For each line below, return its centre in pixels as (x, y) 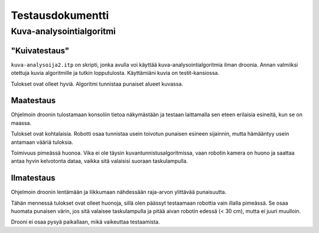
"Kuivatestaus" (40, 50)
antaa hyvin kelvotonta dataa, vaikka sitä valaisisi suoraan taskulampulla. (100, 161)
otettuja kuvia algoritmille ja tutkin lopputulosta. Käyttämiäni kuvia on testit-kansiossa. (115, 73)
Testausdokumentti (60, 15)
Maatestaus (33, 101)
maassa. (21, 123)
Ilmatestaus (33, 178)
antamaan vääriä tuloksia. (42, 142)
